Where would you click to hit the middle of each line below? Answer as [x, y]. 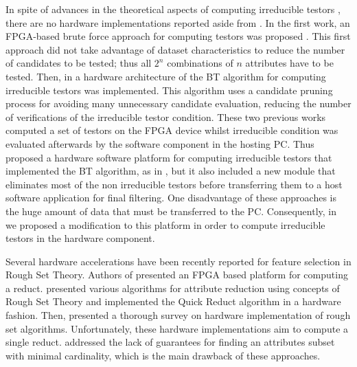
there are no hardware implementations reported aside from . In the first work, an [178, 22]
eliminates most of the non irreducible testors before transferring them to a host [174, 184]
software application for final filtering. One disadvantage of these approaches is [171, 198]
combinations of [200, 63]
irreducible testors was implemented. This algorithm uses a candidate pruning [169, 90]
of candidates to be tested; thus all [79, 63]
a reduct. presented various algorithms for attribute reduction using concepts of [173, 288]
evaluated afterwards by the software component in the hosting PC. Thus [160, 143]
